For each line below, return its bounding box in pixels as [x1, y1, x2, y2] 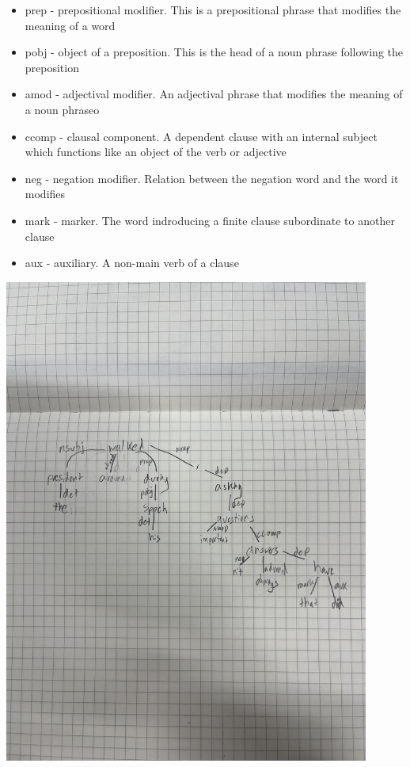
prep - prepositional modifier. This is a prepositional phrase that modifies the [25, 2, 401, 17]
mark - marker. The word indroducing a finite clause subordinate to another [25, 212, 395, 228]
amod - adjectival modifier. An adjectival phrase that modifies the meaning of [25, 86, 403, 102]
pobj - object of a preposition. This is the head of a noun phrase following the [25, 44, 403, 60]
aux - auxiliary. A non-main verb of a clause [25, 254, 239, 271]
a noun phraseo [25, 101, 100, 117]
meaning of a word [25, 17, 116, 33]
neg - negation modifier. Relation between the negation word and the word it [25, 170, 399, 186]
